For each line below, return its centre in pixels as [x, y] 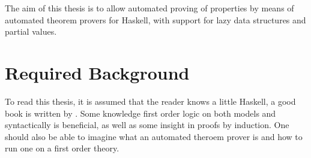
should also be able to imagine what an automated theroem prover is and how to [154, 136]
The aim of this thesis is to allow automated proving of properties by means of [149, 8]
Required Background [97, 72]
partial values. [31, 31]
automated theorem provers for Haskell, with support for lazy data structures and [155, 19]
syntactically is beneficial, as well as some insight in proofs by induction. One [147, 125]
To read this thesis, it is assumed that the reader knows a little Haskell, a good [150, 101]
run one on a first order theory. [62, 148]
